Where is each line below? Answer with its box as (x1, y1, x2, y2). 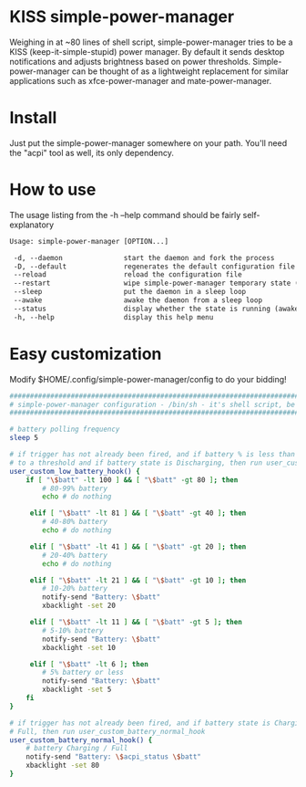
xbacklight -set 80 (25, 761, 100, 771)
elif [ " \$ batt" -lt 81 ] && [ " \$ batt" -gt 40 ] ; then (29, 509, 247, 518)
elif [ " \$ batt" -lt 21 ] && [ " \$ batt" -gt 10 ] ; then (29, 575, 247, 585)
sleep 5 (9, 434, 39, 443)
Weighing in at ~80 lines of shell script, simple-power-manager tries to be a (9, 37, 293, 47)
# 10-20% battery (42, 584, 107, 593)
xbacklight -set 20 (42, 601, 117, 611)
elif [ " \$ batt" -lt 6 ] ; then (29, 659, 148, 668)
